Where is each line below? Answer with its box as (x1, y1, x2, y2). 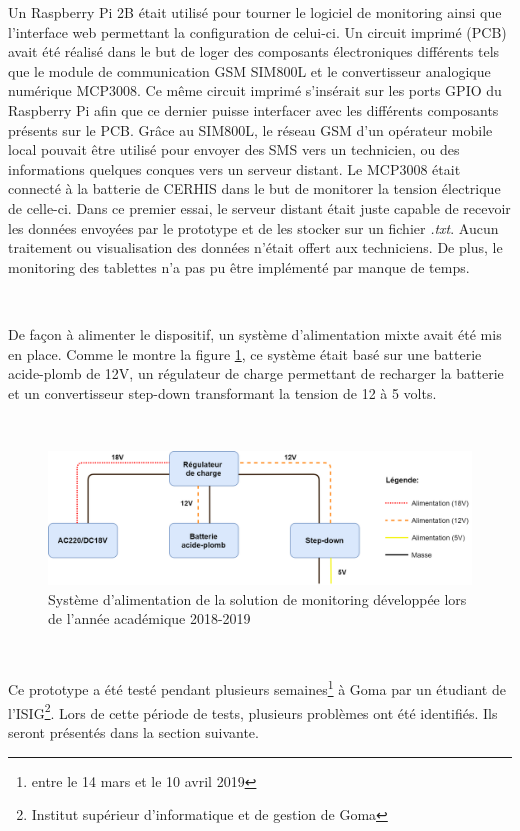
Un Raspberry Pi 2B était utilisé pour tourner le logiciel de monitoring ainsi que (8, 2, 502, 22)
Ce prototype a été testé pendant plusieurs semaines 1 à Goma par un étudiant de (8, 676, 506, 700)
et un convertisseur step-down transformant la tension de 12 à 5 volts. (8, 382, 437, 403)
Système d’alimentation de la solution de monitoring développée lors (48, 588, 467, 609)
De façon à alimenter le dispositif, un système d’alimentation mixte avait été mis (8, 323, 502, 344)
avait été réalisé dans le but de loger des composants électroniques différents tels (8, 41, 500, 62)
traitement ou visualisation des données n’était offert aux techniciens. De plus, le (8, 237, 503, 258)
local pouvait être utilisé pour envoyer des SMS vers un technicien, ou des (8, 139, 460, 160)
